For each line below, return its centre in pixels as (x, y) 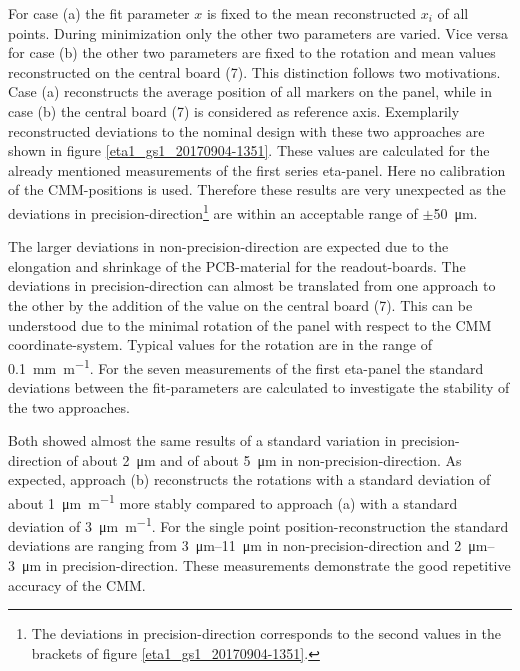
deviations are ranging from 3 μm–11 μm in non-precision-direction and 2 (235, 545)
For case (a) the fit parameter (99, 13)
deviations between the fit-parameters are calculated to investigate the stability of (259, 387)
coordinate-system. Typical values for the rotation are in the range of (220, 344)
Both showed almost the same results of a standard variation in (202, 440)
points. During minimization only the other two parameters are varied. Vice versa (258, 32)
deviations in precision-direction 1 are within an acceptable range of (213, 211)
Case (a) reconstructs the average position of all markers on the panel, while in (250, 91)
